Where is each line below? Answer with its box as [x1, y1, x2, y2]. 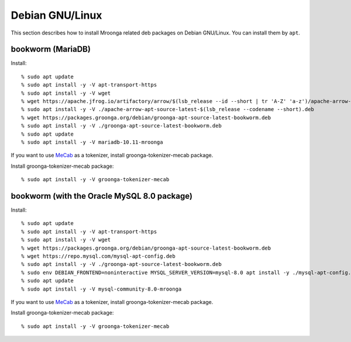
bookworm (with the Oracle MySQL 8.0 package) [11, 191, 193, 201]
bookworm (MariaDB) [11, 44, 91, 54]
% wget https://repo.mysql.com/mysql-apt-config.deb [21, 253, 175, 260]
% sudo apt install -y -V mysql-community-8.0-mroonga [21, 285, 182, 292]
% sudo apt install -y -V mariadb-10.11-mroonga [21, 139, 163, 146]
